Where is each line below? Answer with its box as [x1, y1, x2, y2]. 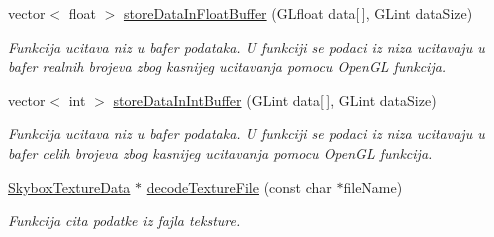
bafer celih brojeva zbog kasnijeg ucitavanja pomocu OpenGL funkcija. [8, 142, 433, 163]
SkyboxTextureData [8, 176, 131, 197]
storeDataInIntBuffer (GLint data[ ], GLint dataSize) [113, 89, 437, 110]
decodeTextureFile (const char [146, 176, 332, 197]
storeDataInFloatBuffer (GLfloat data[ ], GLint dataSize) [123, 3, 473, 23]
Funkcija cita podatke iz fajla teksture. [8, 210, 241, 231]
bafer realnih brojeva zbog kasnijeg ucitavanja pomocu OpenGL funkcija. [8, 56, 447, 77]
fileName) [343, 176, 403, 197]
